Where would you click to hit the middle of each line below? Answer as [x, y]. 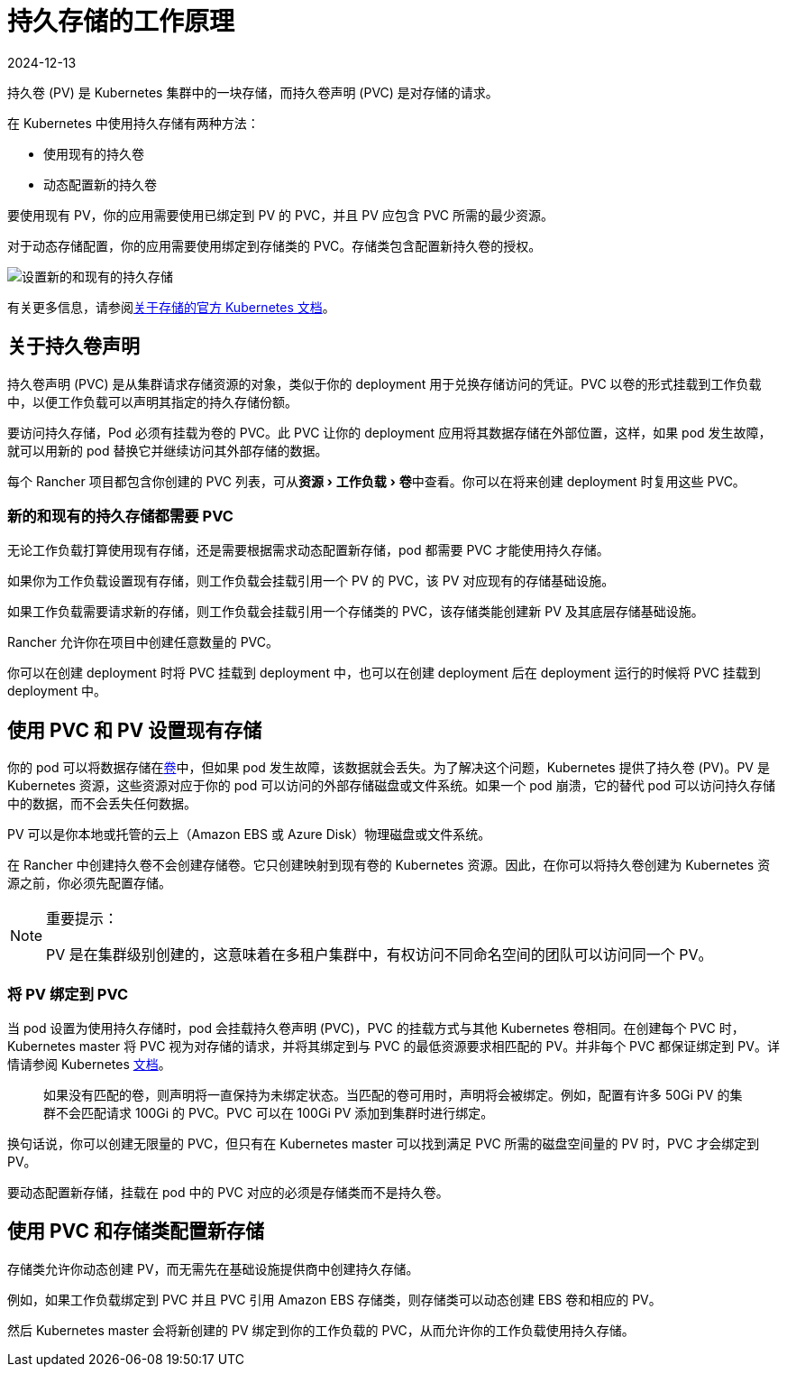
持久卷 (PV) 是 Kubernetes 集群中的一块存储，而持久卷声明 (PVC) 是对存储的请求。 [253, 92]
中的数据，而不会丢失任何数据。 [102, 804]
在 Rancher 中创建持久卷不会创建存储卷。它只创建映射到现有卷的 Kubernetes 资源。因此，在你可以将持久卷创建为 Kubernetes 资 [389, 865]
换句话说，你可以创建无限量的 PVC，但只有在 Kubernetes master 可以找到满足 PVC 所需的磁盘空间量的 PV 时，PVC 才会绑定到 [384, 1143]
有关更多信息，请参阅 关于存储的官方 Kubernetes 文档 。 [171, 307]
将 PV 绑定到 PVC [68, 994]
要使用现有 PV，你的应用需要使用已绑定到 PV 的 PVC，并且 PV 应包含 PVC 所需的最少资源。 [281, 215]
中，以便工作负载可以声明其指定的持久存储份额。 [152, 401]
